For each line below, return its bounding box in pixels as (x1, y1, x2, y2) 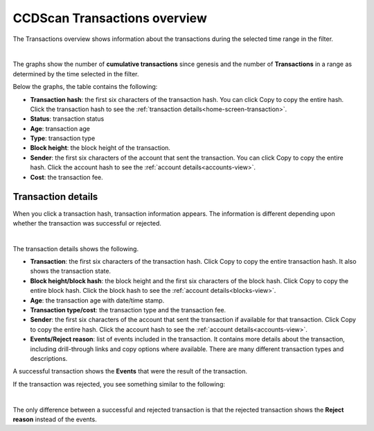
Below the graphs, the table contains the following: (12, 83, 158, 91)
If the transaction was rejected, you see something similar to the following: (12, 380, 225, 388)
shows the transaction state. (30, 267, 111, 276)
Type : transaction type (30, 134, 96, 142)
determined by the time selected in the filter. (12, 69, 139, 78)
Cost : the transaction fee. (30, 173, 103, 181)
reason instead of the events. (12, 415, 97, 423)
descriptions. (30, 355, 68, 362)
